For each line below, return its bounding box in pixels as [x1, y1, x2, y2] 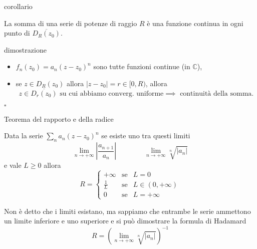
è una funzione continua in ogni [147, 18, 243, 28]
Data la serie [4, 130, 43, 141]
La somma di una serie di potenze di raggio [4, 18, 137, 28]
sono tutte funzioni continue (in [93, 61, 190, 72]
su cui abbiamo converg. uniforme [60, 90, 164, 97]
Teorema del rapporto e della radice [4, 113, 114, 124]
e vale [4, 160, 22, 170]
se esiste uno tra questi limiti [101, 130, 190, 141]
